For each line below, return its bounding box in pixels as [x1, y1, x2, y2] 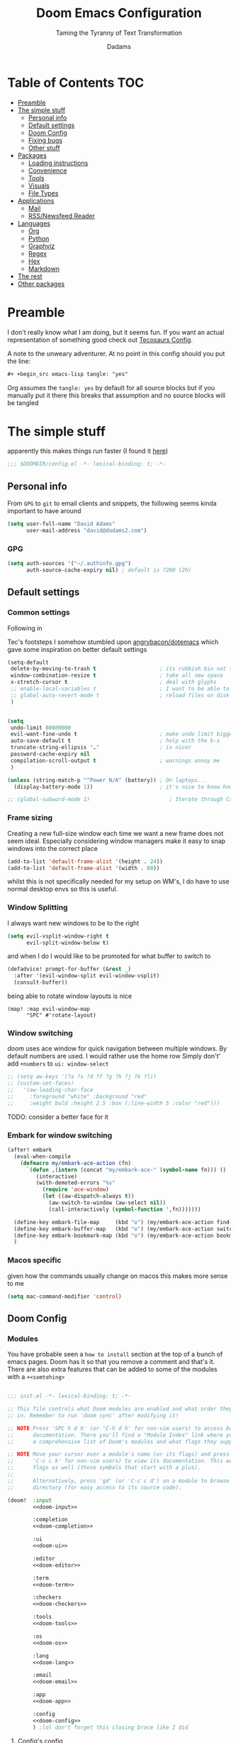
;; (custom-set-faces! [7, 1080, 74, 1087]
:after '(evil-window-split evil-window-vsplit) [13, 972, 160, 980]
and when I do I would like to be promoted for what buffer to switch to [7, 952, 211, 960]
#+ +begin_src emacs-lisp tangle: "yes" [7, 370, 129, 377]
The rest [17, 272, 42, 280]
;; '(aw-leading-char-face [7, 1086, 93, 1094]
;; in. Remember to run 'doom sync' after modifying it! [7, 1412, 179, 1419]
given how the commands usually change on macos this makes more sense [7, 1271, 228, 1280]
